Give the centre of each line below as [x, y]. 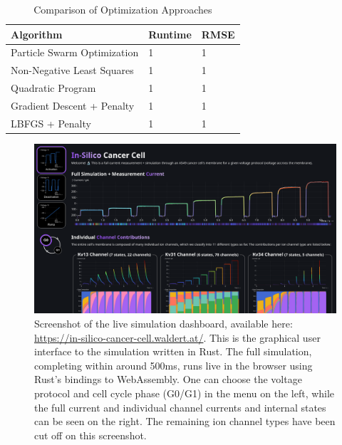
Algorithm [37, 34]
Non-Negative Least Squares [72, 70]
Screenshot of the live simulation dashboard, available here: [164, 323]
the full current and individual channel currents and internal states [180, 407]
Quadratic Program [53, 88]
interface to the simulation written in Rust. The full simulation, [173, 351]
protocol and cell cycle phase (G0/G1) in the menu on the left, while [185, 393]
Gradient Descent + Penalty [73, 105]
